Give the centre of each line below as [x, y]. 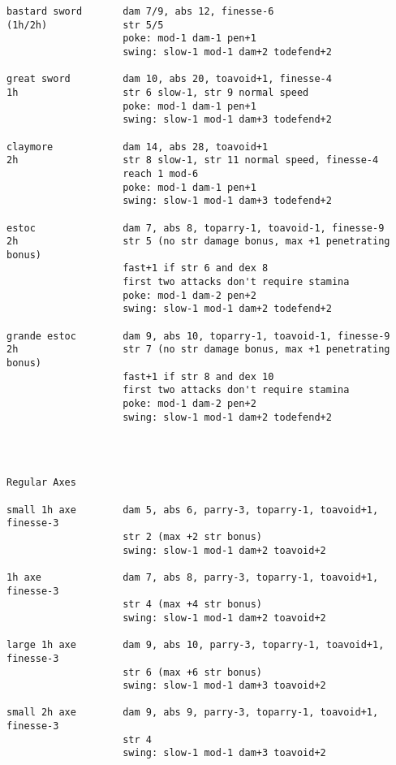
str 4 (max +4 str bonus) [192, 605]
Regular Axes [41, 483]
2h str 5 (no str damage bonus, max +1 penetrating [198, 242]
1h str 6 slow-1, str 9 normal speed [158, 92]
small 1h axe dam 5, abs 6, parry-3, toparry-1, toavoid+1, [193, 510]
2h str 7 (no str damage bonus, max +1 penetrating [198, 350]
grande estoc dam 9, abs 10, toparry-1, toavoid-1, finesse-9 [198, 336]
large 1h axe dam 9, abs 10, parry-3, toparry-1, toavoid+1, [196, 645]
